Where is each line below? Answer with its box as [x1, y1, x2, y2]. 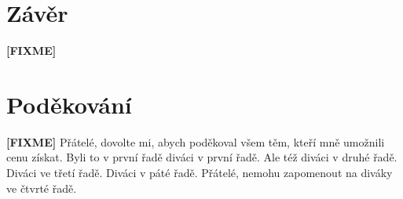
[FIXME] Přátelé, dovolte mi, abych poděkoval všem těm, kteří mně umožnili [6, 133, 385, 150]
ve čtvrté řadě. [6, 179, 77, 196]
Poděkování [6, 88, 132, 120]
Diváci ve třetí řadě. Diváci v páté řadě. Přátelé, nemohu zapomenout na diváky [6, 165, 393, 181]
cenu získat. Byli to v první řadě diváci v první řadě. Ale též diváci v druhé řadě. [6, 149, 398, 165]
